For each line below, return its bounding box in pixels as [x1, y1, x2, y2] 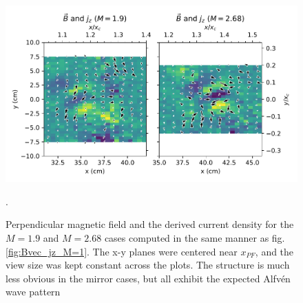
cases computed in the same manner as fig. [104, 230, 285, 244]
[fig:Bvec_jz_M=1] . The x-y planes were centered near [6, 244, 238, 258]
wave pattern [6, 284, 61, 299]
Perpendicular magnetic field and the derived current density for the [6, 217, 294, 231]
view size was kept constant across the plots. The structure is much [6, 258, 290, 272]
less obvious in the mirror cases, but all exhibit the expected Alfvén [6, 271, 291, 285]
